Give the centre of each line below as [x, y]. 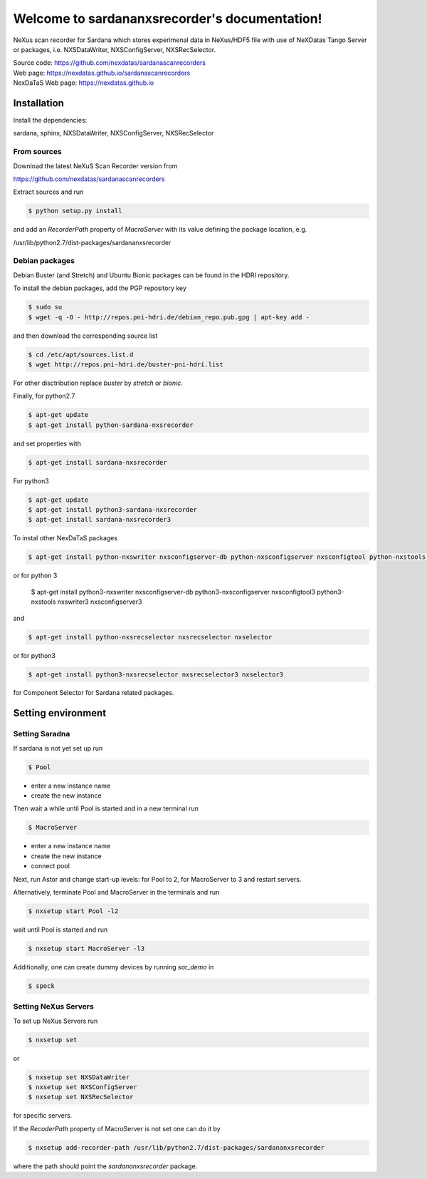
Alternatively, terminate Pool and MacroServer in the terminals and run [116, 892]
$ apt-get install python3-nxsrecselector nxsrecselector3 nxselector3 [156, 674]
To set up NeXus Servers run [56, 1021]
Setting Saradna [42, 734]
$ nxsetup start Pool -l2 [73, 911]
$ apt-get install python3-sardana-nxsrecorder [112, 510]
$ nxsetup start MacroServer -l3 [86, 948]
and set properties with [47, 443]
